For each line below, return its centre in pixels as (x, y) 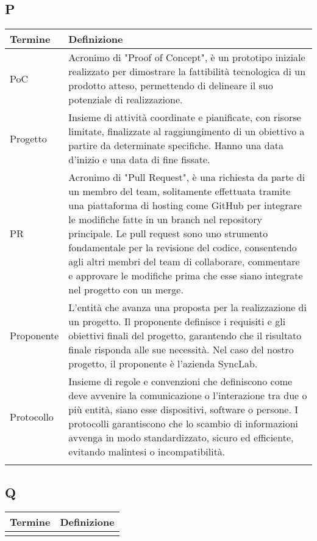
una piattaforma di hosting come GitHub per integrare (185, 205)
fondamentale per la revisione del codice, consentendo (183, 248)
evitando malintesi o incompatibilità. (147, 452)
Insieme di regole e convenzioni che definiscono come (180, 381)
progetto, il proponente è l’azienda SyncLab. (163, 364)
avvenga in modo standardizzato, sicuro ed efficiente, (181, 438)
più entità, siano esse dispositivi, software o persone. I (183, 410)
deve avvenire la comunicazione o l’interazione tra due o (188, 396)
